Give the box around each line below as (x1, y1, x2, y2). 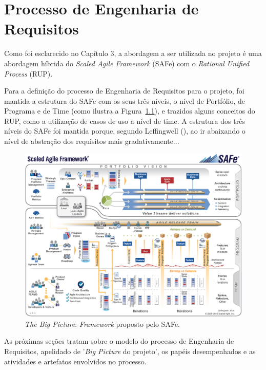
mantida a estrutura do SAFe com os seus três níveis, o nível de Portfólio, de (4, 95, 245, 106)
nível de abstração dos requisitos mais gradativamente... (4, 136, 179, 146)
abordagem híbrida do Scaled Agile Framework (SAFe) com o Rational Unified (4, 58, 250, 68)
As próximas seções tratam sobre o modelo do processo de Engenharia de (4, 336, 234, 346)
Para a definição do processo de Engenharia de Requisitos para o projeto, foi (4, 85, 244, 96)
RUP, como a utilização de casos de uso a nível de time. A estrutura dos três (4, 115, 245, 126)
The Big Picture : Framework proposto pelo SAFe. (25, 318, 180, 329)
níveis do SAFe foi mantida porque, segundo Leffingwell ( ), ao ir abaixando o (4, 125, 245, 136)
